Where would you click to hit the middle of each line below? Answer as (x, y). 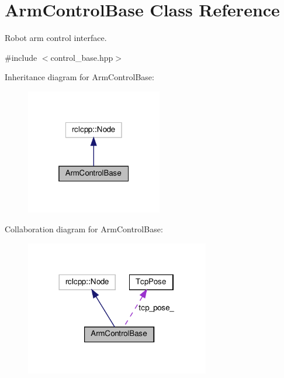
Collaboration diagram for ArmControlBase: (84, 228)
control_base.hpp (82, 57)
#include (21, 57)
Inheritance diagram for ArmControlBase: (79, 77)
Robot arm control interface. (56, 38)
